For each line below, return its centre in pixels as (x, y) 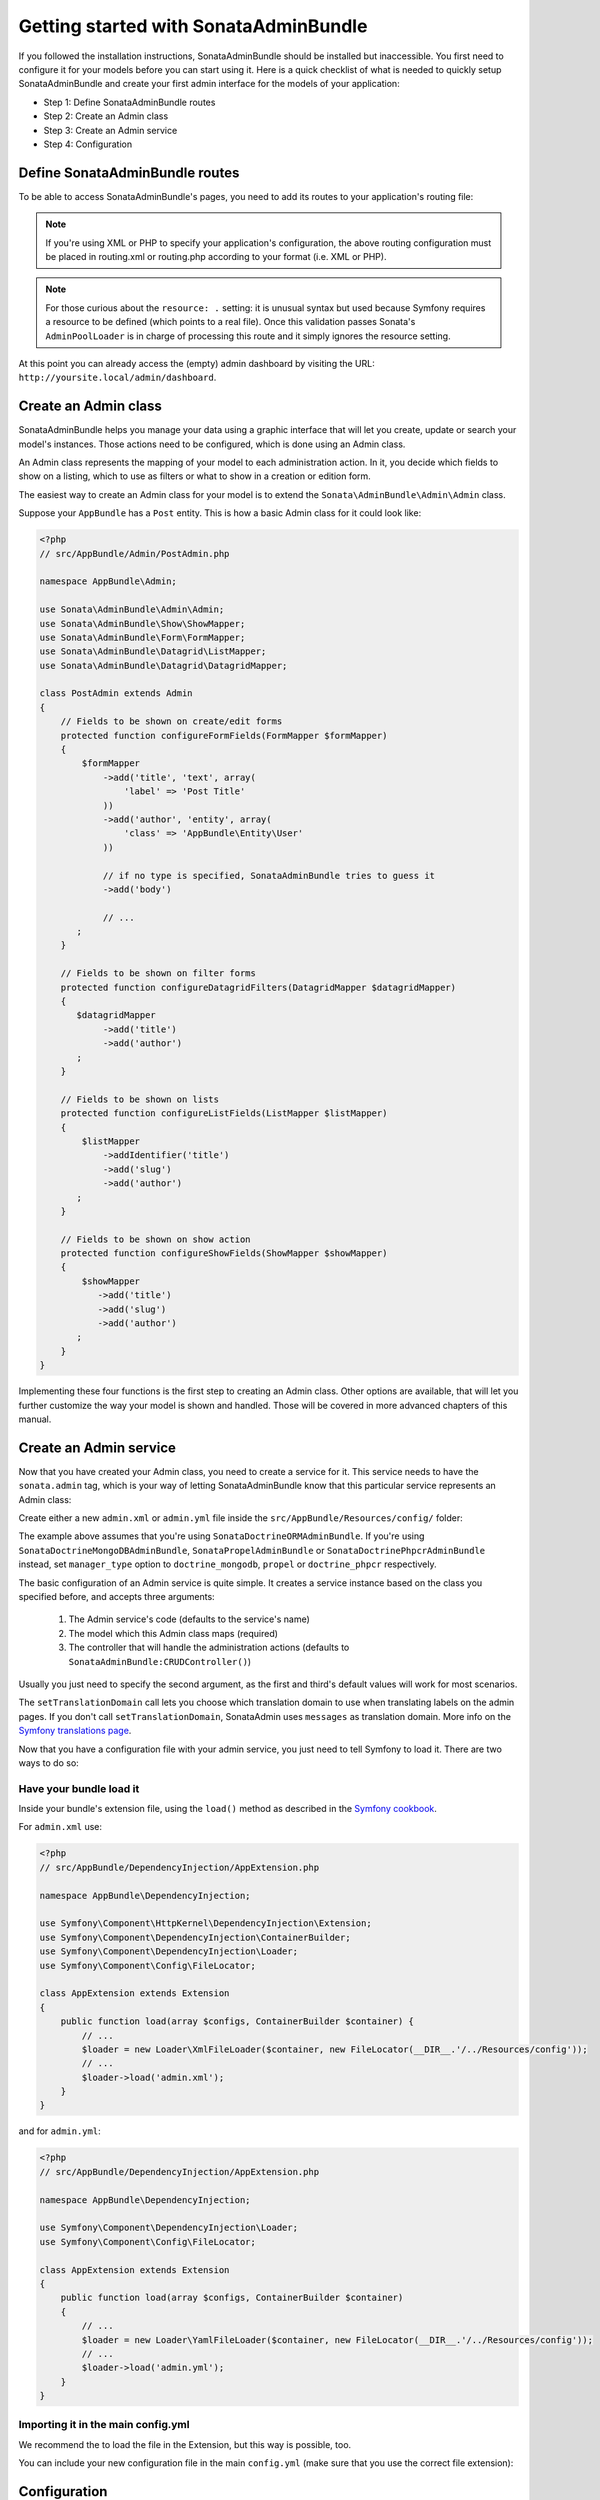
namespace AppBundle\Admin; (108, 581)
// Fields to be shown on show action (155, 1239)
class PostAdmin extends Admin (116, 693)
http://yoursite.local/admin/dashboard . (117, 377)
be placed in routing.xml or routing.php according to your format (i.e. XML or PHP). (216, 256)
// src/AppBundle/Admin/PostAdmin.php (134, 553)
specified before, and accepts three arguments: (116, 1596)
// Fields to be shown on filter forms (158, 973)
